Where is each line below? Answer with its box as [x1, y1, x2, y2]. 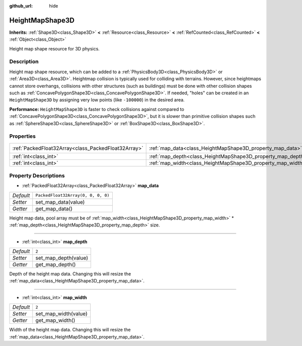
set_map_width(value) [35, 310, 88, 317]
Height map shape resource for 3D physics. [9, 45, 100, 51]
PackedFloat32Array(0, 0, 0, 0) [35, 193, 110, 198]
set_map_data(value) [35, 198, 85, 205]
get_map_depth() [35, 261, 76, 268]
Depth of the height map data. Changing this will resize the [9, 271, 131, 277]
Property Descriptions [9, 172, 65, 179]
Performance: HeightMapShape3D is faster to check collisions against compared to [9, 106, 185, 112]
